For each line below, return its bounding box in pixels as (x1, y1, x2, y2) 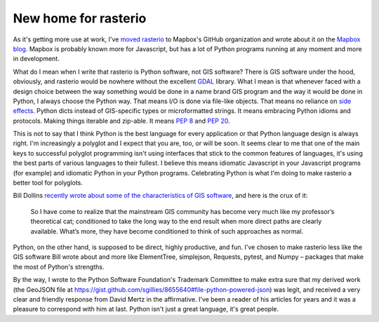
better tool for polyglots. (13, 179, 84, 187)
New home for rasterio (13, 11, 147, 26)
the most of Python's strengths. (13, 262, 105, 271)
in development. (13, 55, 60, 63)
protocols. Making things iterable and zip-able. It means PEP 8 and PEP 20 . (13, 116, 231, 125)
